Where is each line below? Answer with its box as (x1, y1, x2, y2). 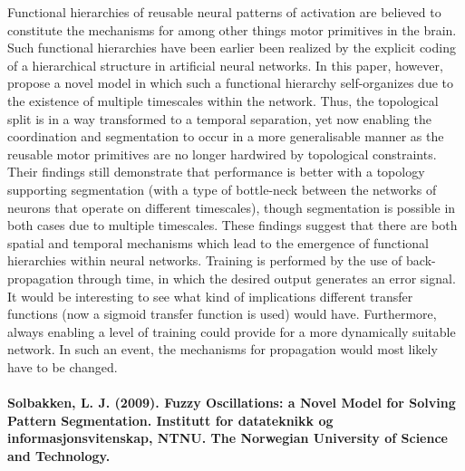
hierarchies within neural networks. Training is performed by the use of (7, 251, 402, 270)
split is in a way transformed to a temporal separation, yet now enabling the (7, 109, 431, 128)
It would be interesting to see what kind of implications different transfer (7, 286, 413, 305)
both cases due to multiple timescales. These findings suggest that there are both (7, 216, 458, 235)
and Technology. (7, 446, 111, 465)
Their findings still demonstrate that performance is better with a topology (7, 162, 425, 181)
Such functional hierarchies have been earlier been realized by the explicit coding (7, 38, 456, 57)
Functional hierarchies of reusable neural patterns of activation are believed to (7, 3, 441, 21)
